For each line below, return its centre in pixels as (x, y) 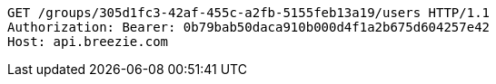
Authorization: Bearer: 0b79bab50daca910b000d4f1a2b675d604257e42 (249, 27)
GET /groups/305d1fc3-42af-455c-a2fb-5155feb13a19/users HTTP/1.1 (249, 13)
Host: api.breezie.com (88, 42)
